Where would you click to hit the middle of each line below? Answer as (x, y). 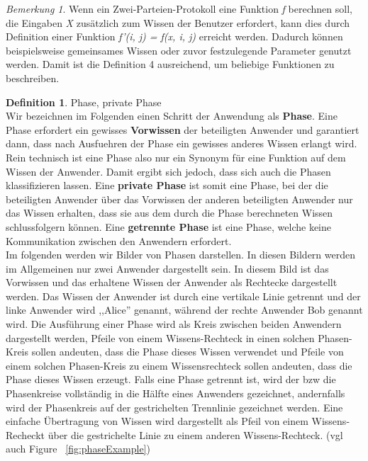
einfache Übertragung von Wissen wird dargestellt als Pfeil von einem (157, 421)
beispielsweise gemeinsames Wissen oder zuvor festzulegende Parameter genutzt (179, 50)
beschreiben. (33, 78)
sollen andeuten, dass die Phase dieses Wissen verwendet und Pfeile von (188, 352)
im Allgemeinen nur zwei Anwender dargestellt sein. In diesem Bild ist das (167, 268)
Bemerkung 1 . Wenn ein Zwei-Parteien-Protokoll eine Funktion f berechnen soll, (179, 8)
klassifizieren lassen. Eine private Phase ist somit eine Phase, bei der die (167, 185)
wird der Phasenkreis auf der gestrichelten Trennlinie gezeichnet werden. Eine (174, 407)
